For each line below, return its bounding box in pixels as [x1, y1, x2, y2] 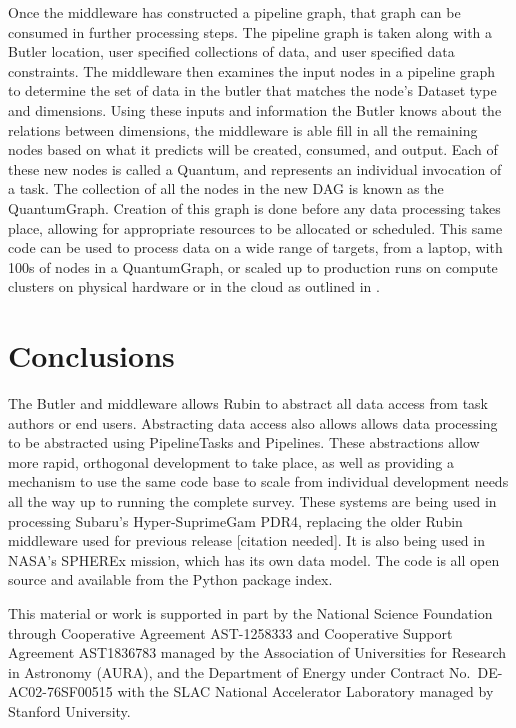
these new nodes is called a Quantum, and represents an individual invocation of [8, 158, 502, 179]
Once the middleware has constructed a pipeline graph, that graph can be [8, 2, 461, 22]
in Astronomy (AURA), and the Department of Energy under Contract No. [8, 661, 471, 682]
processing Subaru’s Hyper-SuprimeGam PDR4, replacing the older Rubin [8, 510, 463, 531]
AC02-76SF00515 [8, 681, 113, 702]
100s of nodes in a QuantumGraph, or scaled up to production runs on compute [8, 256, 498, 277]
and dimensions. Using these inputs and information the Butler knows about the [8, 99, 502, 120]
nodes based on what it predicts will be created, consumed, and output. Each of [8, 139, 498, 160]
